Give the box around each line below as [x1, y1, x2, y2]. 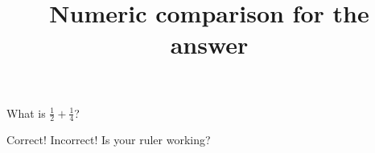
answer [170, 28, 249, 61]
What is [6, 104, 46, 121]
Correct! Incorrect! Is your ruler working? [6, 131, 211, 148]
